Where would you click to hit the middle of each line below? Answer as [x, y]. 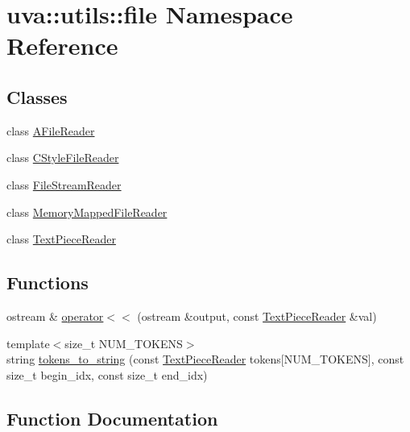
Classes [37, 96]
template [28, 343]
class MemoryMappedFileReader [87, 212]
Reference [62, 46]
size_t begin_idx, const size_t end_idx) [107, 374]
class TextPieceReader [61, 239]
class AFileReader [51, 130]
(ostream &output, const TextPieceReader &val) [257, 316]
